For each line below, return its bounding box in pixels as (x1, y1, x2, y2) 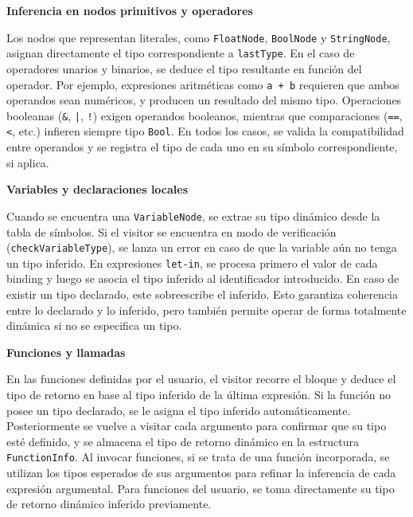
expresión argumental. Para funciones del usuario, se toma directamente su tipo (6, 480, 395, 496)
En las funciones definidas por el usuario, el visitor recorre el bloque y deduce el (6, 370, 396, 387)
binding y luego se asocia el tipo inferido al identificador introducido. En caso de (6, 270, 399, 287)
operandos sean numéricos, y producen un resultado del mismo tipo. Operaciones (6, 92, 402, 108)
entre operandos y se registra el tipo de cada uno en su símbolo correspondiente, (6, 139, 398, 155)
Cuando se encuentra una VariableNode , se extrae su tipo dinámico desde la (6, 207, 380, 224)
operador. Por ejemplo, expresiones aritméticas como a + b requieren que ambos (6, 76, 399, 92)
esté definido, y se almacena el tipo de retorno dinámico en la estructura (6, 433, 359, 449)
